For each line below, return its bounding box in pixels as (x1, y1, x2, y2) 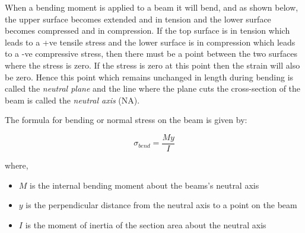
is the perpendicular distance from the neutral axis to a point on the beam (26, 199, 297, 211)
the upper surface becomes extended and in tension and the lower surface (5, 12, 271, 25)
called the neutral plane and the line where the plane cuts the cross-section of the (5, 82, 301, 95)
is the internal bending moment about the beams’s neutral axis (30, 179, 259, 191)
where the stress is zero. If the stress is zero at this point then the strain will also (5, 59, 300, 71)
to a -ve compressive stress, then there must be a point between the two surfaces (5, 47, 297, 60)
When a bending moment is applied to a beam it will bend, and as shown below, (5, 1, 298, 13)
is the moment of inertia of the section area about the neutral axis (25, 218, 266, 231)
